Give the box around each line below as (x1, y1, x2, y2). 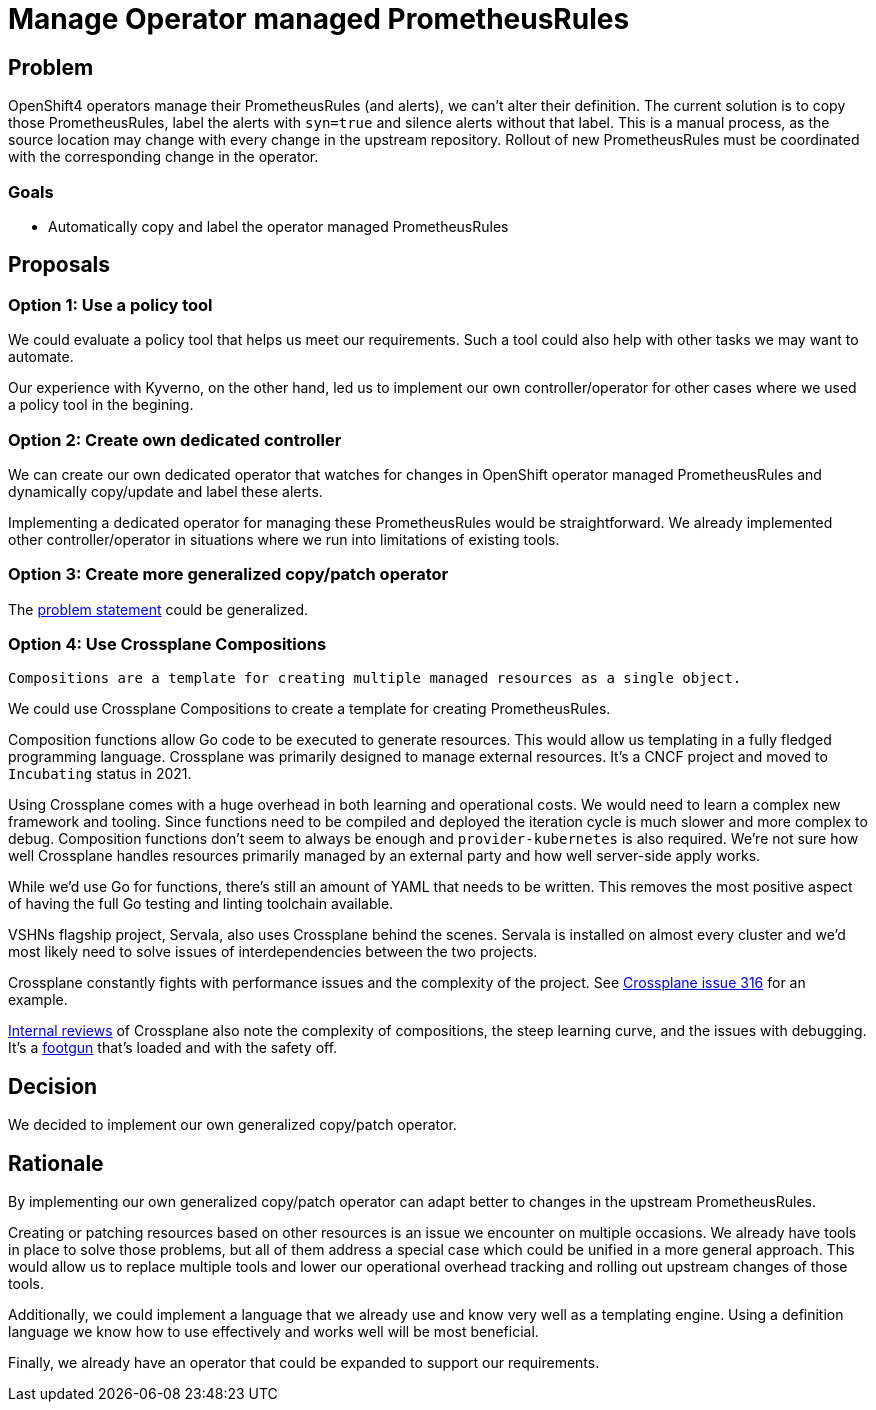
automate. (8, 348, 74, 366)
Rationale (8, 1150, 104, 1176)
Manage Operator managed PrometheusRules (8, 2, 630, 36)
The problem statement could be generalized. (8, 600, 309, 618)
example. (8, 991, 68, 1009)
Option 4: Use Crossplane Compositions (8, 634, 327, 655)
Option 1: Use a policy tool (8, 294, 213, 315)
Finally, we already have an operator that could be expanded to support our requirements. (8, 1354, 600, 1372)
